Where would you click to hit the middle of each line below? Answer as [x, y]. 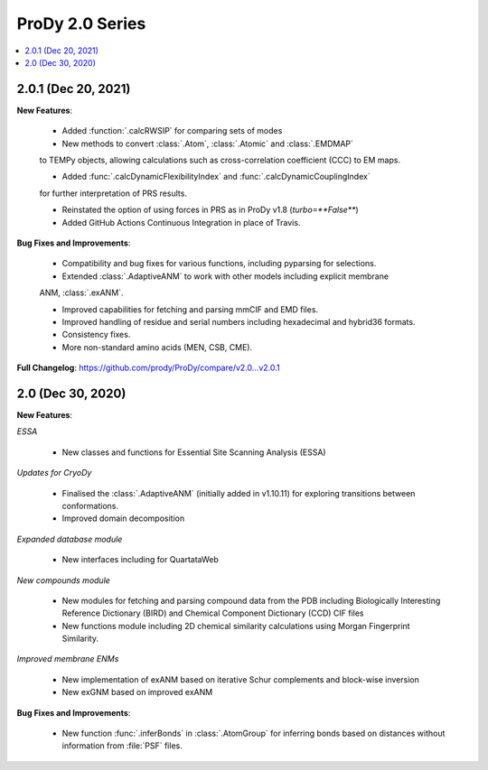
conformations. [90, 506]
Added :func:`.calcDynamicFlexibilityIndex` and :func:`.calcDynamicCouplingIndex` [216, 177]
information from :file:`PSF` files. [122, 746]
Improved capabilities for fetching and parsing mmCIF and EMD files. [190, 309]
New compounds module [63, 580]
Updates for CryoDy [54, 473]
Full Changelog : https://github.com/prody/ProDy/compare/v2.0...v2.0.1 [148, 368]
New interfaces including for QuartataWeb [140, 560]
